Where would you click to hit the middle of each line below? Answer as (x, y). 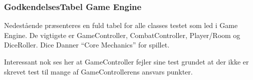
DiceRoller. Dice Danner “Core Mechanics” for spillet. (87, 45)
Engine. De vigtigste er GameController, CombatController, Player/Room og (122, 35)
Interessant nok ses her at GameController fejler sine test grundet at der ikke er (126, 61)
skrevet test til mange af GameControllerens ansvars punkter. (98, 71)
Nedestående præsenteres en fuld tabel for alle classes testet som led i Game (121, 25)
